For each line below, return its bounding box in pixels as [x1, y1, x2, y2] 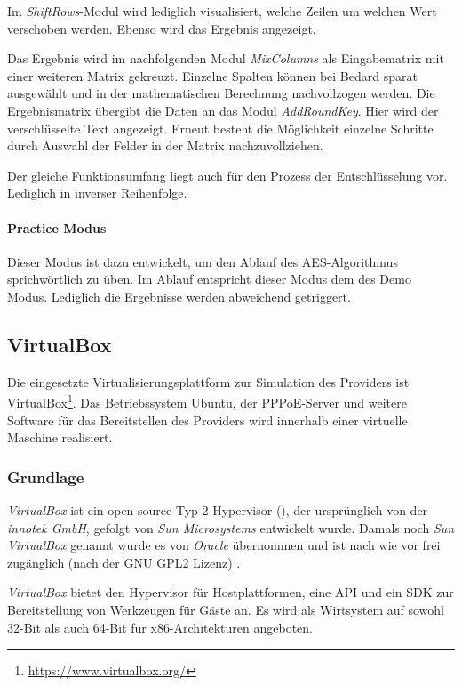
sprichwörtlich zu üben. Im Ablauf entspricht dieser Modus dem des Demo [7, 270, 411, 288]
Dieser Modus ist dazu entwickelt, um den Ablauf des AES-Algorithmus [7, 252, 398, 270]
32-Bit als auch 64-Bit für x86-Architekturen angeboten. [7, 617, 313, 636]
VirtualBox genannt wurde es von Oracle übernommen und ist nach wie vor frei [7, 536, 441, 554]
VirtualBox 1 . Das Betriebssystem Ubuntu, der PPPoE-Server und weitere [7, 391, 407, 411]
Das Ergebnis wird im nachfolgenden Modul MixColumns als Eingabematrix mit [7, 49, 444, 68]
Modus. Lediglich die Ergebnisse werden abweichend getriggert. [7, 287, 351, 305]
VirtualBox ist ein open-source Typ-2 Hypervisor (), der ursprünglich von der [7, 500, 428, 519]
